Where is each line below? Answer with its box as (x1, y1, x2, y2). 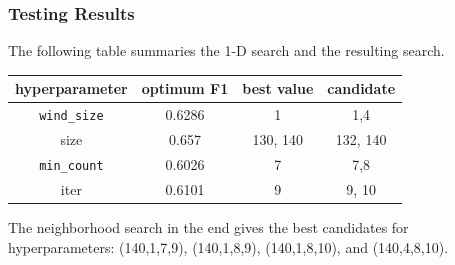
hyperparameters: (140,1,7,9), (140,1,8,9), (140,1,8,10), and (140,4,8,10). (8, 236, 449, 257)
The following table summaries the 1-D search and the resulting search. (8, 40, 445, 61)
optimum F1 (141, 78, 229, 99)
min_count (39, 158, 104, 173)
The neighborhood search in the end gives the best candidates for (8, 216, 409, 237)
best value (242, 78, 314, 99)
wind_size (39, 109, 104, 124)
